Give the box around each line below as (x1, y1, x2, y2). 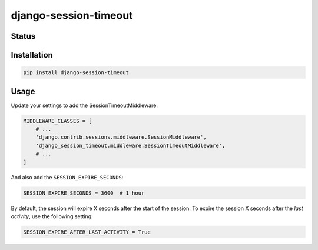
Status (11, 31, 36, 41)
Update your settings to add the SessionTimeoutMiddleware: (11, 102, 158, 109)
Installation (11, 50, 53, 60)
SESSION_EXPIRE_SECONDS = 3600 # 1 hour (23, 189, 145, 196)
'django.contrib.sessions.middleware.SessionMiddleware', (35, 134, 207, 141)
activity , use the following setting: (11, 212, 94, 220)
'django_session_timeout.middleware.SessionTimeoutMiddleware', (35, 142, 226, 149)
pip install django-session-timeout (23, 69, 130, 76)
